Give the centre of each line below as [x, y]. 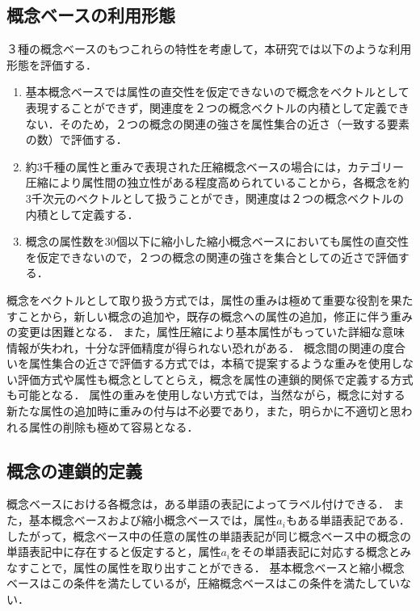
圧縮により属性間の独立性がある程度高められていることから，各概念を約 [217, 182]
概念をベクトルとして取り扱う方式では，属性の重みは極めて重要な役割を [199, 299]
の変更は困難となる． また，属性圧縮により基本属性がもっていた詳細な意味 [206, 332]
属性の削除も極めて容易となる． [113, 426]
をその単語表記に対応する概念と [315, 552]
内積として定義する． [82, 214]
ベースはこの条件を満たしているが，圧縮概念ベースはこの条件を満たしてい [203, 583]
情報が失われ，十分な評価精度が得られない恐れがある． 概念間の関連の [195, 347]
